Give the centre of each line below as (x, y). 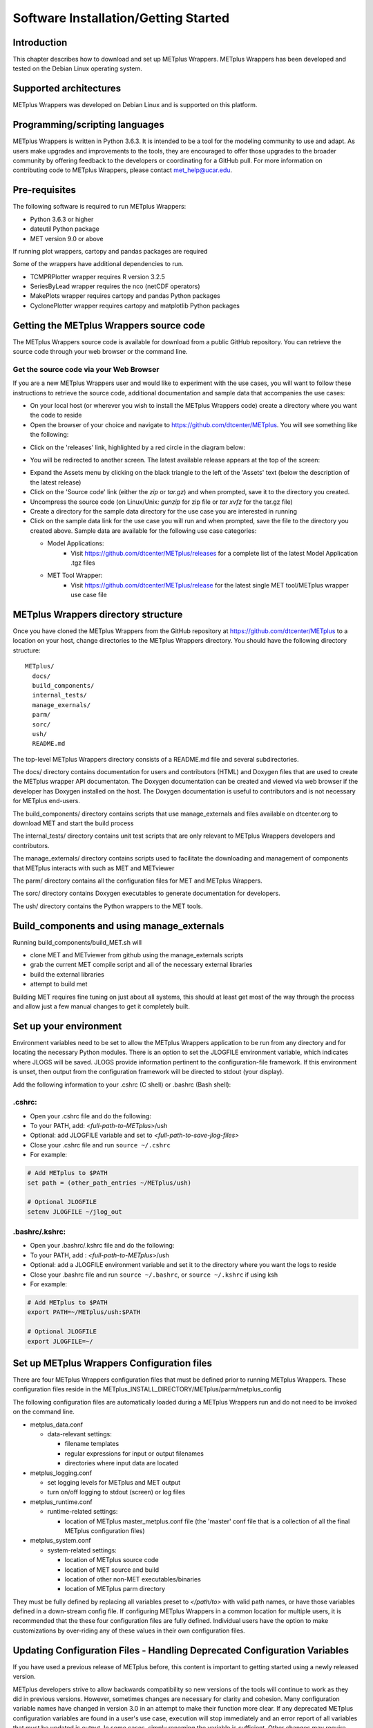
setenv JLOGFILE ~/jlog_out (75, 1212)
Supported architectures (67, 89)
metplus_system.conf (60, 1541)
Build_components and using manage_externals (118, 926)
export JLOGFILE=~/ (60, 1341)
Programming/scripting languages (89, 125)
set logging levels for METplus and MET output (114, 1482)
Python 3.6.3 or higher (62, 219)
